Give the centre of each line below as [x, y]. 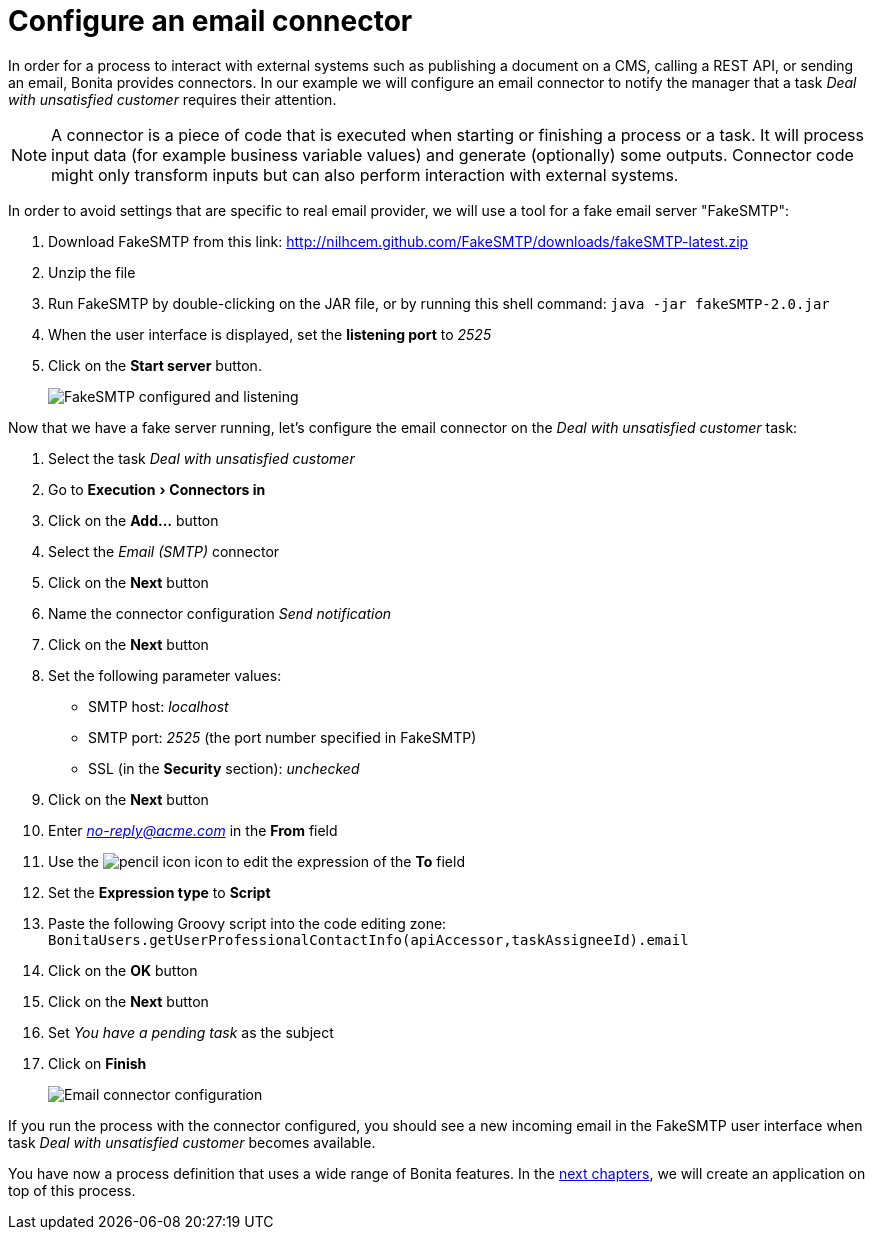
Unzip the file [92, 272]
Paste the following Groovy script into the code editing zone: [247, 923]
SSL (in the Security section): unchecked [224, 768]
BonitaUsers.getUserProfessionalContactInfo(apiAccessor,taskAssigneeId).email [368, 939]
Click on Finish [97, 1063]
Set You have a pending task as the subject [191, 1032]
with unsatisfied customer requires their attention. [172, 99]
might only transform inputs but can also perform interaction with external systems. [365, 174]
